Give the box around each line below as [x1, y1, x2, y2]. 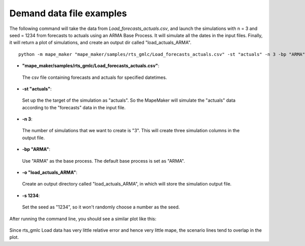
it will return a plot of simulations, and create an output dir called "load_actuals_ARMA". [9, 40, 192, 46]
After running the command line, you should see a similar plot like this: [9, 216, 157, 222]
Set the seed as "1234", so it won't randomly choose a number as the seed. [22, 204, 180, 210]
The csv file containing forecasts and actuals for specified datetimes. [22, 74, 167, 80]
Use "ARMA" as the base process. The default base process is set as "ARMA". [22, 158, 185, 164]
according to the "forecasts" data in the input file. [22, 104, 126, 110]
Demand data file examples [9, 8, 127, 19]
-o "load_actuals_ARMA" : [22, 169, 78, 175]
